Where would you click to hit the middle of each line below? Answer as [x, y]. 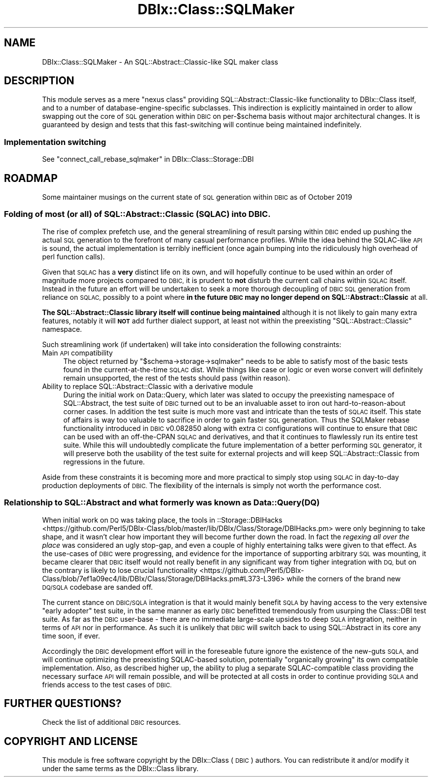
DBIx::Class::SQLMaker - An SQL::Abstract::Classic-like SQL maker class [160, 62]
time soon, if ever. [71, 636]
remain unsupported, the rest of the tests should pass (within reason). [177, 378]
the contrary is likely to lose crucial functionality [120, 570]
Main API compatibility [77, 353]
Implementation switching [55, 142]
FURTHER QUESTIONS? [63, 703]
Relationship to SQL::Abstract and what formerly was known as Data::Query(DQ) [162, 503]
